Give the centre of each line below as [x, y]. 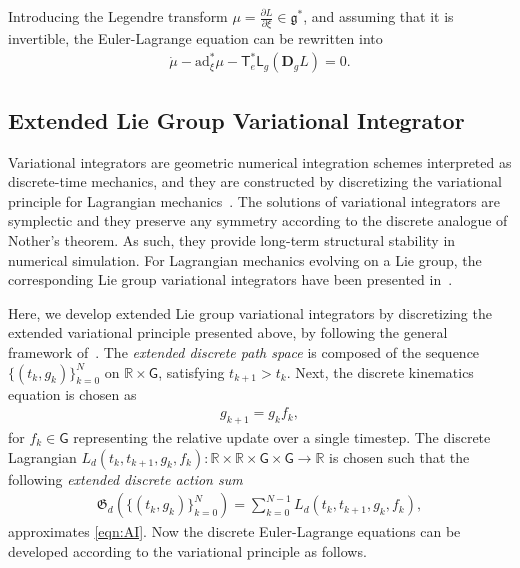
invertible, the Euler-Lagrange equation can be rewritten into [195, 38]
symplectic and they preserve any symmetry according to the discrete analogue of [258, 220]
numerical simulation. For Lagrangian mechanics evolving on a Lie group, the [245, 259]
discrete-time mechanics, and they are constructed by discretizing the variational [255, 181]
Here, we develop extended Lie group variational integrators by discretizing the [250, 312]
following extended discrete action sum [125, 478]
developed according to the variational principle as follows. [187, 550]
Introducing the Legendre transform [118, 16]
